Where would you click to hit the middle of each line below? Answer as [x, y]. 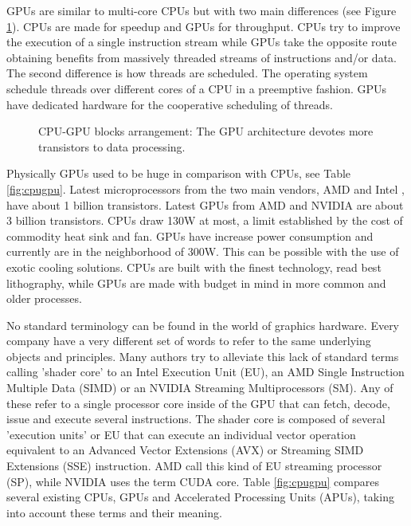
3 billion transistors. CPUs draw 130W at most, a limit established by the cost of [205, 220]
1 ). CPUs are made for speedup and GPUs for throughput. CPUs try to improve [204, 26]
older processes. [44, 298]
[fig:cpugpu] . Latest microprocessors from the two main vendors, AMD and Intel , [205, 188]
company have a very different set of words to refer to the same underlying [189, 341]
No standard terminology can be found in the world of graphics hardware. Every [203, 325]
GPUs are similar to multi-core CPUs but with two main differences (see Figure [202, 10]
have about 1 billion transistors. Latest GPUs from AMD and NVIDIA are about [205, 204]
